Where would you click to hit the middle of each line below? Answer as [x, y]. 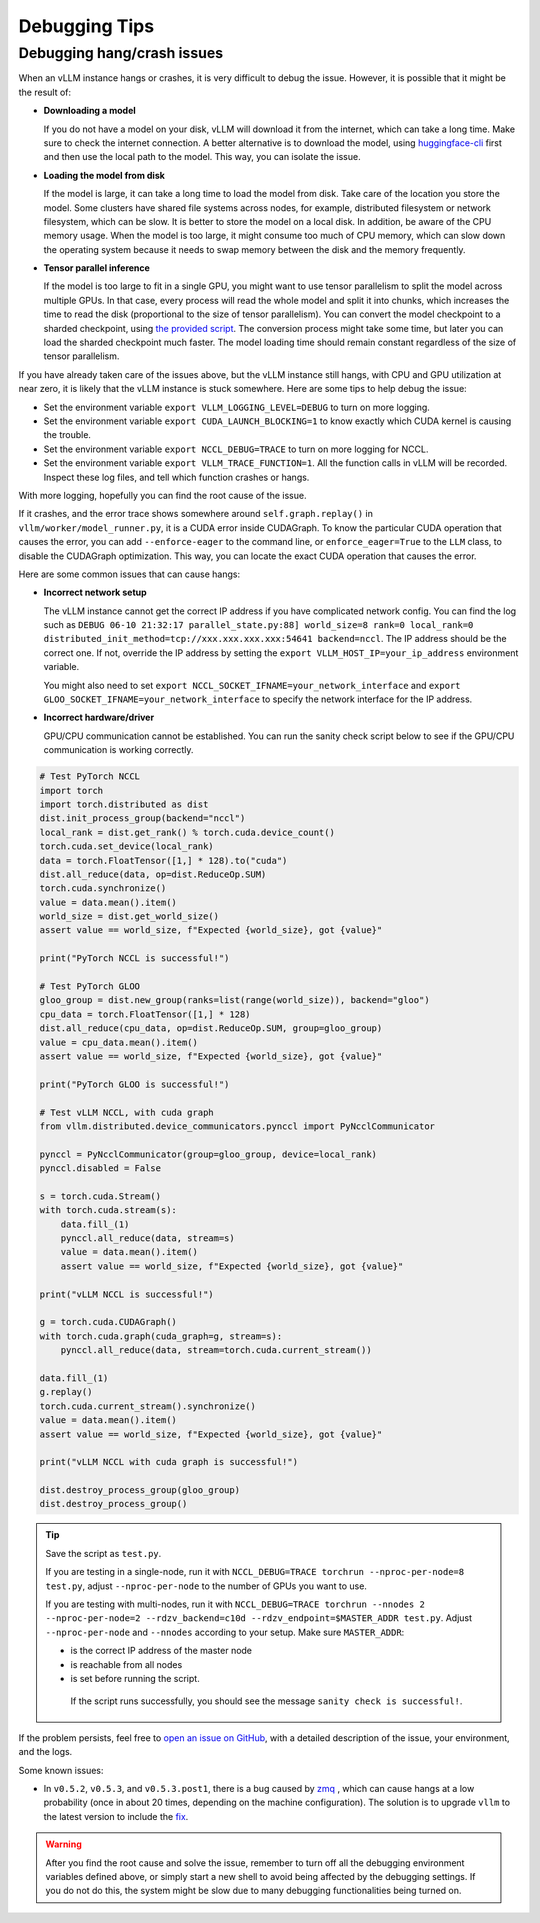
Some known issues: [61, 1770]
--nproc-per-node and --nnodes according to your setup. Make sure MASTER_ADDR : [225, 1632]
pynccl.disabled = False [100, 1168]
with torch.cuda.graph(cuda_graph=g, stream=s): [161, 1336]
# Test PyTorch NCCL [89, 776]
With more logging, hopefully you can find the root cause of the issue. [162, 495]
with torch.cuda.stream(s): [108, 1210]
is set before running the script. [135, 1678]
